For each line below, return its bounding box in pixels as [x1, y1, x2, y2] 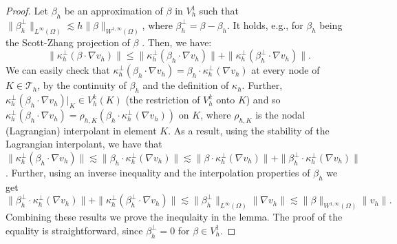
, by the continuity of [37, 78, 127, 92]
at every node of [251, 63, 320, 77]
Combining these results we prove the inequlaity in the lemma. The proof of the [6, 210, 343, 224]
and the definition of [142, 78, 229, 92]
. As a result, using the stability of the [168, 123, 330, 137]
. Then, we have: [142, 34, 212, 49]
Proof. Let [6, 3, 48, 17]
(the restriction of [125, 92, 200, 107]
